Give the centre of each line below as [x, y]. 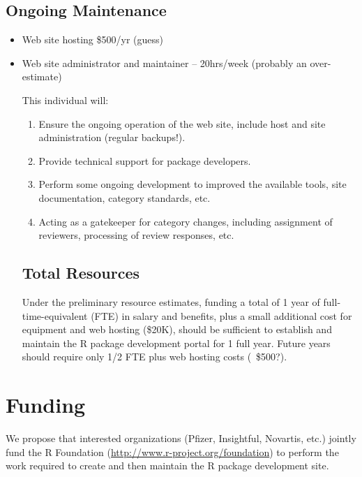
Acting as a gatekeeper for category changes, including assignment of [186, 221]
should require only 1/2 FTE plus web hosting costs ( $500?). [154, 357]
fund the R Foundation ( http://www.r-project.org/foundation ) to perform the [172, 452]
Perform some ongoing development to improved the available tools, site [193, 184]
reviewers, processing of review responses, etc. [136, 235]
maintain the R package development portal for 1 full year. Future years [176, 343]
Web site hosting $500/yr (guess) [92, 39]
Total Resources [81, 273]
